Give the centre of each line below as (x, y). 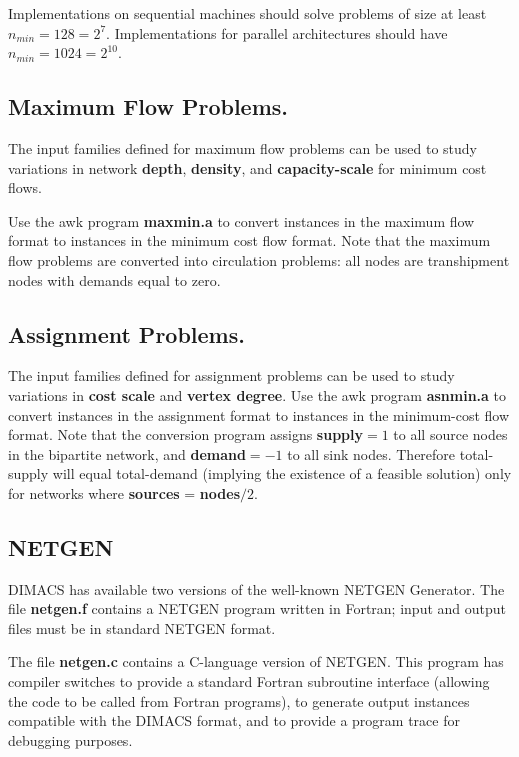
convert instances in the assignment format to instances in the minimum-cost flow (259, 414)
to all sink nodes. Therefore (371, 453)
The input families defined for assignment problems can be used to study (231, 375)
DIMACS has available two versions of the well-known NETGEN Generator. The (256, 588)
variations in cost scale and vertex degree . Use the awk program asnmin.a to (257, 394)
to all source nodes (450, 434)
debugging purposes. (70, 739)
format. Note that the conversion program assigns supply (186, 434)
